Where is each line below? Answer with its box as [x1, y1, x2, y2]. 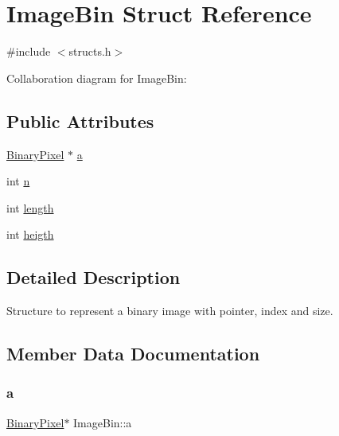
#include [6, 43, 51, 60]
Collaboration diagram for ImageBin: [6, 69, 187, 86]
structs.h [68, 43, 111, 60]
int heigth [6, 226, 54, 243]
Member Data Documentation [6, 341, 260, 366]
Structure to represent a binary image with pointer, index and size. [6, 302, 333, 319]
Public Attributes [6, 108, 154, 133]
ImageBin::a [73, 414, 132, 430]
